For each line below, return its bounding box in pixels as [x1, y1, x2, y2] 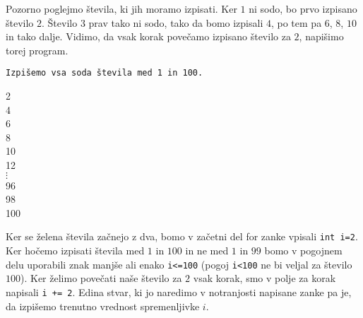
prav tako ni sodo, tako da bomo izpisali [88, 15, 263, 30]
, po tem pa [270, 15, 322, 30]
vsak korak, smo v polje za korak [193, 271, 336, 285]
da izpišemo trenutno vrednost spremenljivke [6, 298, 200, 313]
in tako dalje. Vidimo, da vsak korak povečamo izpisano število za [6, 29, 291, 44]
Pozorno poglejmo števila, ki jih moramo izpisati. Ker [6, 1, 237, 16]
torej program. [6, 42, 69, 57]
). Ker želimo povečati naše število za [20, 271, 182, 285]
